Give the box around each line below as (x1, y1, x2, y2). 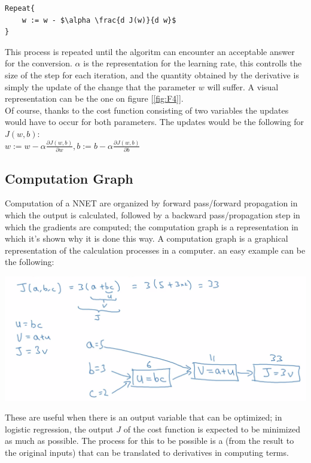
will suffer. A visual (207, 80, 279, 93)
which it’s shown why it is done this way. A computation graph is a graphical (5, 232, 288, 245)
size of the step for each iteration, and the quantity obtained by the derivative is (5, 68, 299, 81)
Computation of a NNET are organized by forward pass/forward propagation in (5, 197, 298, 209)
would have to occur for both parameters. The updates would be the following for (5, 115, 304, 128)
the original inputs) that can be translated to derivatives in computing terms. (5, 446, 289, 459)
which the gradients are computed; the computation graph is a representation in (5, 220, 298, 233)
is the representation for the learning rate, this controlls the (83, 57, 302, 69)
